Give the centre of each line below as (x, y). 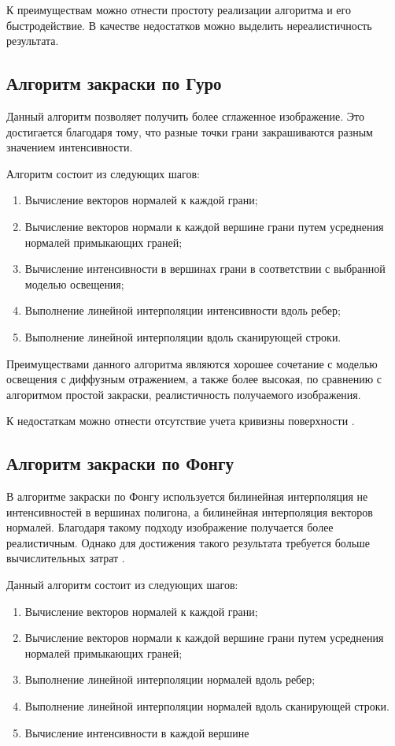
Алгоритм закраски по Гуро (114, 83)
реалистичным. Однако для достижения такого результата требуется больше (188, 542)
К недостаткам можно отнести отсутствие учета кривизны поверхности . (181, 421)
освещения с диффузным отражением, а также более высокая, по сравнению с (194, 379)
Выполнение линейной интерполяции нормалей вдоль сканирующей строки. (207, 706)
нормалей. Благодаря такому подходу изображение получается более (170, 527)
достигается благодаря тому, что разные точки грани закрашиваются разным (190, 131)
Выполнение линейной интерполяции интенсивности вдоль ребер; (183, 310)
